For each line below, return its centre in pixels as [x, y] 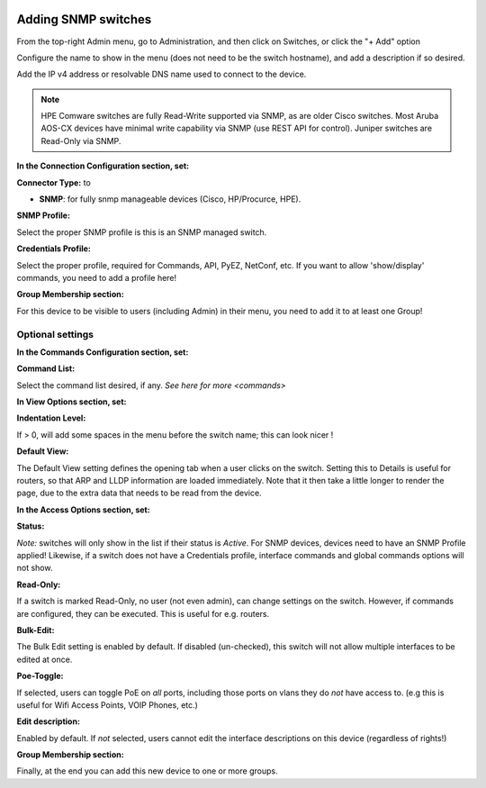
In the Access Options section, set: [83, 510]
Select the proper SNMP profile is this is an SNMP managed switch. [142, 232]
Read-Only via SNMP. [81, 140]
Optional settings [55, 334]
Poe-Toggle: [40, 676]
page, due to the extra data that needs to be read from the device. [139, 493]
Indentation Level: [51, 418]
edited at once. [45, 659]
